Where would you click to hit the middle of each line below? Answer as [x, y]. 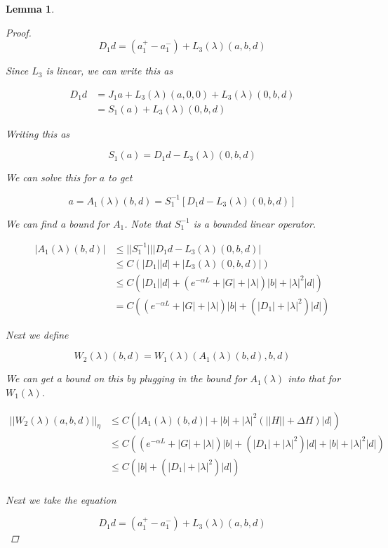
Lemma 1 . [30, 8]
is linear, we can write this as [109, 71]
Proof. [19, 32]
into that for [314, 378]
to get [120, 177]
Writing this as [38, 133]
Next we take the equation [61, 499]
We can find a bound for [58, 223]
